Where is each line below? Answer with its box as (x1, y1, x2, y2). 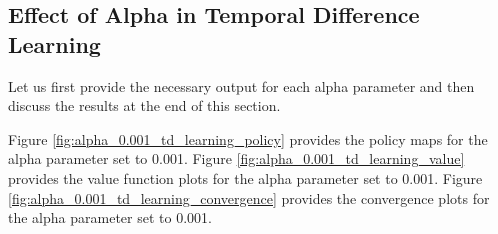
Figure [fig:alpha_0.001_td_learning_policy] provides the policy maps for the (8, 128, 488, 149)
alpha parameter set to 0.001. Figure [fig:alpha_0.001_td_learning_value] (8, 148, 465, 169)
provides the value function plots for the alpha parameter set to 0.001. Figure (8, 167, 483, 188)
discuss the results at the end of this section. (8, 95, 281, 116)
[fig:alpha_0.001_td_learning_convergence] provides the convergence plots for (8, 187, 490, 208)
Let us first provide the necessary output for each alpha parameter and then (8, 75, 475, 96)
